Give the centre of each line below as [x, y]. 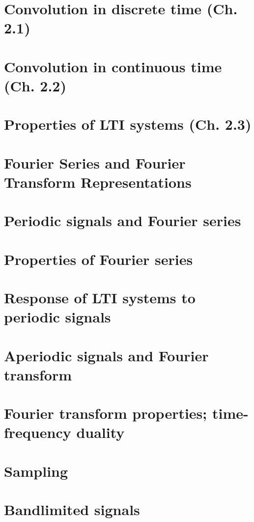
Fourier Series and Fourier [95, 162]
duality [100, 432]
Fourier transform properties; [106, 413]
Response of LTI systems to [100, 297]
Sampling [36, 471]
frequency [38, 432]
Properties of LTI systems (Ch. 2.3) [128, 124]
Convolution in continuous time [113, 66]
